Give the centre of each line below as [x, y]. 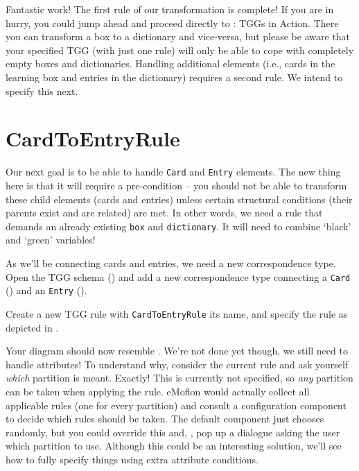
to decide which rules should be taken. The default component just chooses [165, 419]
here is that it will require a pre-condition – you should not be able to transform [176, 185]
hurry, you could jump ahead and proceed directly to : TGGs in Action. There [172, 23]
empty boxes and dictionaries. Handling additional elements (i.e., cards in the [170, 63]
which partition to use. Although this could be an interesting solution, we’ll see [174, 446]
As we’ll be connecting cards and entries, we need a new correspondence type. [171, 263]
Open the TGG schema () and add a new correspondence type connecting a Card [178, 276]
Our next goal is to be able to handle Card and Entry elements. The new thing [173, 172]
